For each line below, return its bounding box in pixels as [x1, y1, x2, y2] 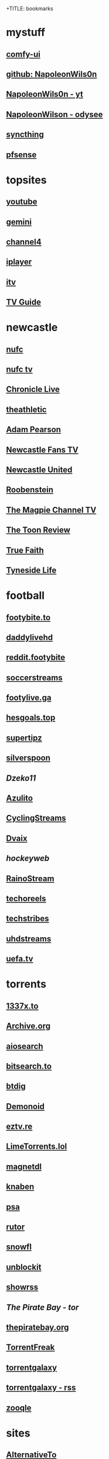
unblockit [6, 1262, 42, 1272]
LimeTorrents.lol [6, 1142, 67, 1152]
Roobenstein [6, 485, 54, 495]
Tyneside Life [6, 565, 57, 575]
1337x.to [6, 1001, 39, 1011]
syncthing [6, 129, 44, 139]
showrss [6, 1282, 39, 1292]
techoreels [6, 893, 46, 904]
